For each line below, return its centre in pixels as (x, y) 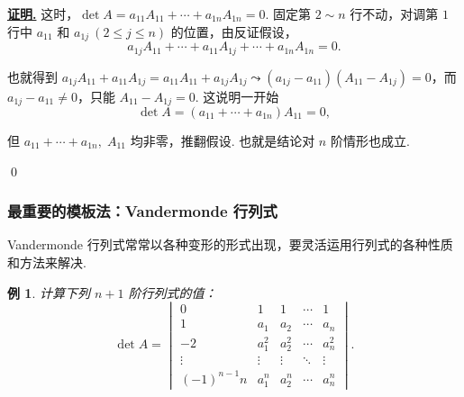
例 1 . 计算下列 (49, 292)
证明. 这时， (43, 14)
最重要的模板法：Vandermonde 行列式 (142, 211)
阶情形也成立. (370, 140)
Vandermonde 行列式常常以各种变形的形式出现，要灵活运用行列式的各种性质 (230, 244)
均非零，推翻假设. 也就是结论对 (223, 140)
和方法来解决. (47, 262)
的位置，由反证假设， (234, 31)
